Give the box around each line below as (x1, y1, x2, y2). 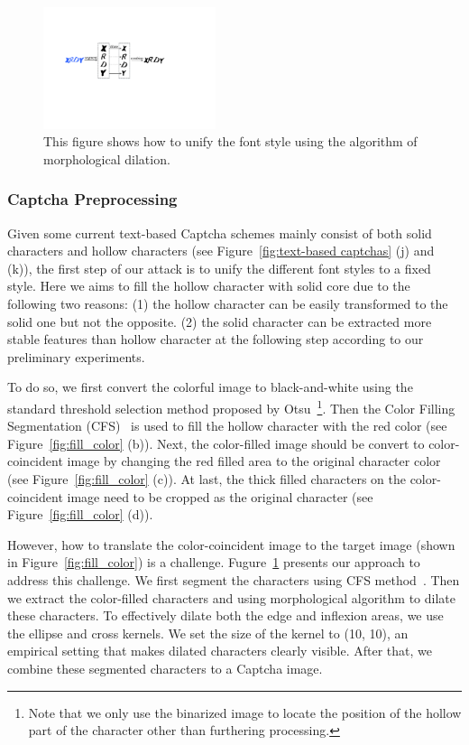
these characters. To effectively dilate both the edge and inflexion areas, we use (7, 606, 444, 625)
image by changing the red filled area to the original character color (67, 452, 441, 470)
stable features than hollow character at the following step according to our (7, 330, 424, 349)
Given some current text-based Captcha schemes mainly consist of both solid (7, 223, 432, 242)
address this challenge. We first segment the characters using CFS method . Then (7, 571, 460, 590)
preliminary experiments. (7, 347, 145, 366)
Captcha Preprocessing (7, 188, 178, 210)
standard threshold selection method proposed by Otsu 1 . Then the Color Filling (7, 396, 455, 417)
